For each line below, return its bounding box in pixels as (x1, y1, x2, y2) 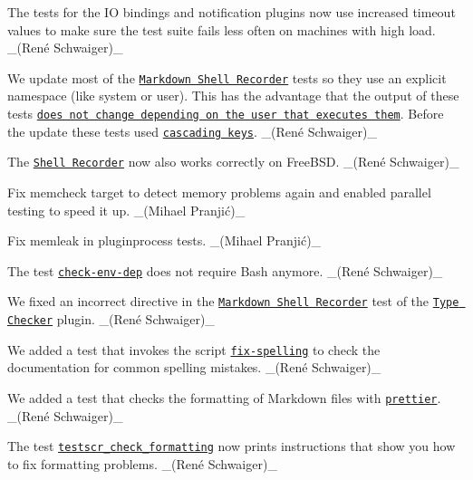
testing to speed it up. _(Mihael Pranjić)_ (7, 200, 246, 219)
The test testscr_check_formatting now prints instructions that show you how (7, 437, 456, 456)
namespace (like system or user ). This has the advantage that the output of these (7, 86, 459, 105)
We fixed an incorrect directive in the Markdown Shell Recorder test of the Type (7, 292, 459, 311)
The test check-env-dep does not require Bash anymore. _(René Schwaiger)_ (7, 261, 443, 280)
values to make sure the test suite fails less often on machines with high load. (7, 20, 436, 39)
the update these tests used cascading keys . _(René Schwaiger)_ (7, 121, 377, 140)
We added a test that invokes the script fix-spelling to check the (7, 340, 381, 359)
